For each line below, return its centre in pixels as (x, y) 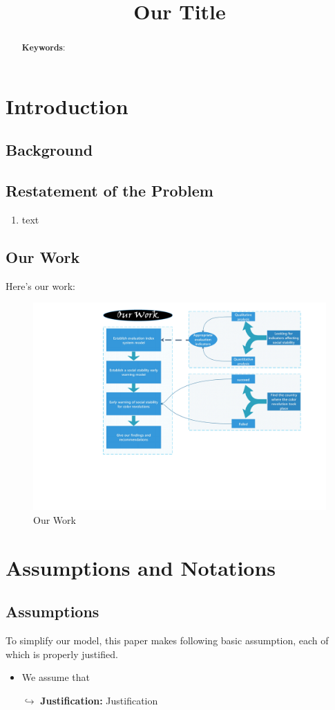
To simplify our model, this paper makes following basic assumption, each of (167, 640)
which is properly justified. (62, 654)
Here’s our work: (40, 285)
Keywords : (44, 48)
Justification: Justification (99, 700)
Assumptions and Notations (141, 567)
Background (49, 150)
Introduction (67, 106)
